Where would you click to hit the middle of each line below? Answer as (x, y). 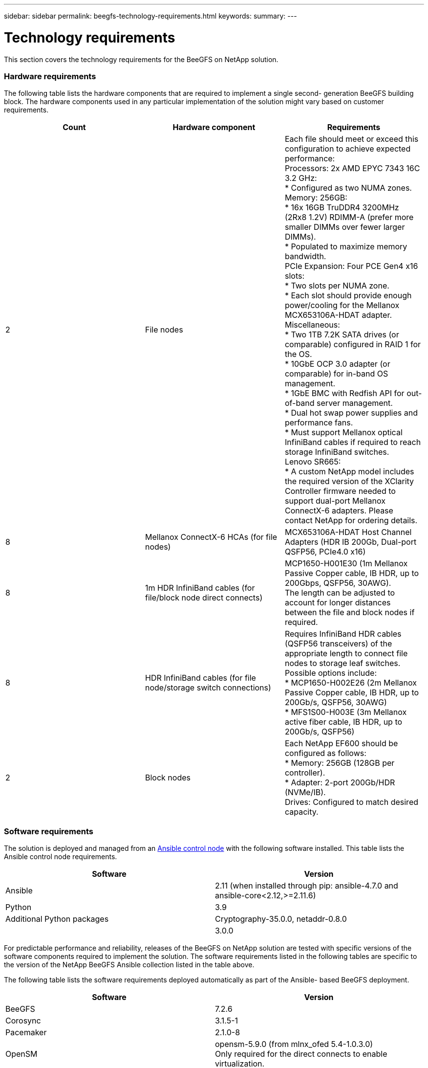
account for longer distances (338, 603)
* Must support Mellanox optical (343, 433)
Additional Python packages (57, 919)
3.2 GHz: (301, 178)
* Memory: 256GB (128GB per (340, 763)
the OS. (298, 354)
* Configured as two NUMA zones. (348, 188)
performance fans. (319, 423)
